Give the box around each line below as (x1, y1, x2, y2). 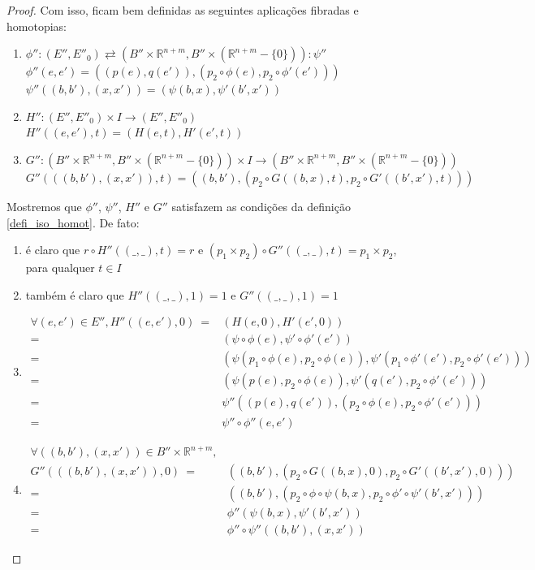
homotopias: (6, 17, 67, 34)
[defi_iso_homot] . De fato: (6, 214, 140, 231)
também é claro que (25, 286, 124, 303)
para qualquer (25, 259, 95, 276)
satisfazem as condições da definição (171, 197, 351, 214)
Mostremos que (6, 197, 82, 214)
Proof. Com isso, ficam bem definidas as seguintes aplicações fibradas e (6, 2, 359, 18)
